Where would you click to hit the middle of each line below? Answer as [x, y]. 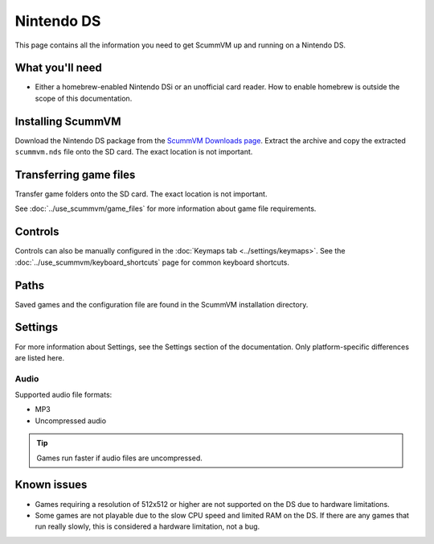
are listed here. [39, 357]
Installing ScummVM [68, 121]
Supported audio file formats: [63, 395]
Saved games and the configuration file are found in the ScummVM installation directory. [162, 304]
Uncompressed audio [71, 420]
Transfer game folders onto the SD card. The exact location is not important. [141, 194]
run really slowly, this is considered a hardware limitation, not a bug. [147, 526]
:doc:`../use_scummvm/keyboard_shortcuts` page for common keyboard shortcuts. [152, 262]
